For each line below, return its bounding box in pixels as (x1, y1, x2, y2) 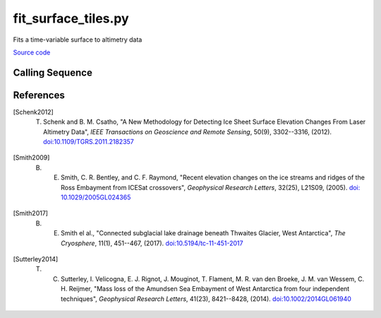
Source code (13, 48, 51, 57)
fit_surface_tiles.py (13, 11, 130, 26)
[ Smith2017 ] (13, 209, 49, 218)
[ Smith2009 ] (13, 153, 50, 162)
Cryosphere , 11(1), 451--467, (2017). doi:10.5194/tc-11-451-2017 (61, 239, 243, 247)
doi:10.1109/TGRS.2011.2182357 (43, 138, 134, 146)
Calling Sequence (13, 66, 93, 78)
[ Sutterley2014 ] (13, 254, 59, 263)
